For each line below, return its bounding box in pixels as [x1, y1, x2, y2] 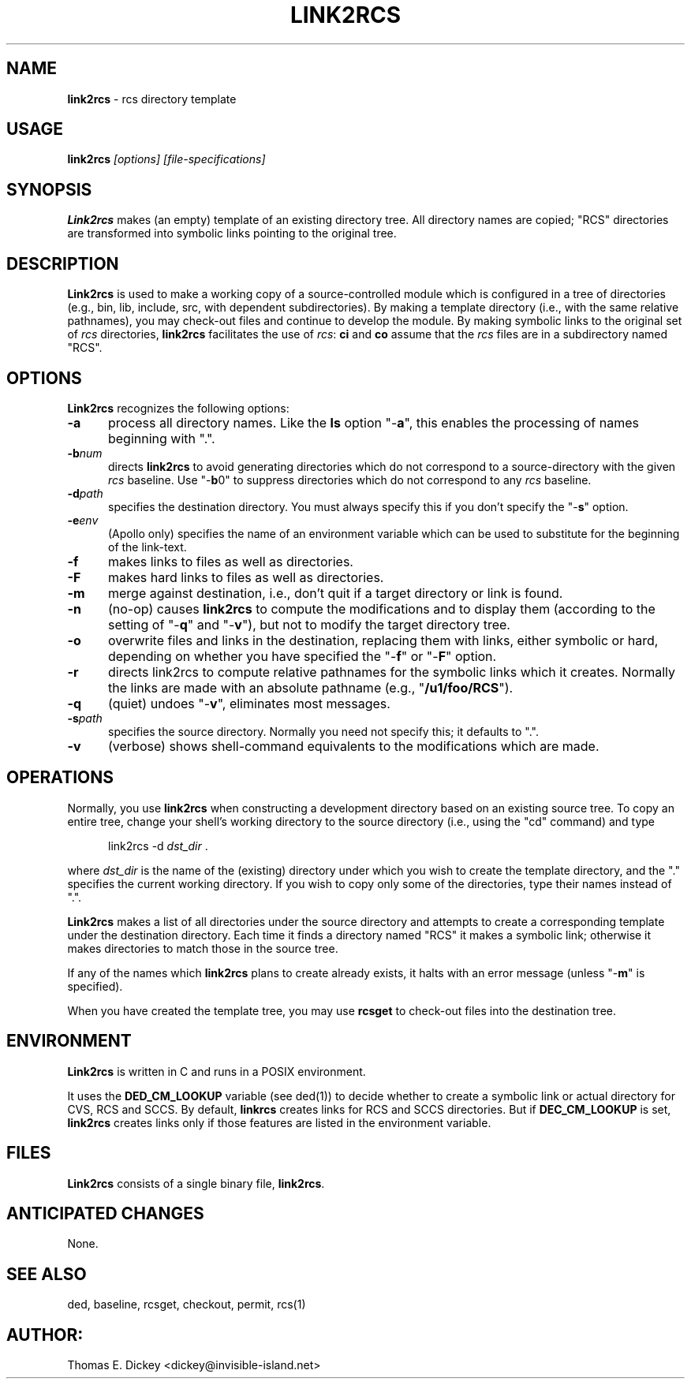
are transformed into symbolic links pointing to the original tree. [67, 226, 397, 241]
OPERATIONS [6, 767, 114, 788]
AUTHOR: [6, 1324, 84, 1345]
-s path [67, 711, 103, 725]
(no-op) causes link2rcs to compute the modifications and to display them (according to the [107, 600, 656, 617]
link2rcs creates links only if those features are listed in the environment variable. [67, 1115, 491, 1129]
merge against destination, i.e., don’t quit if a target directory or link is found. [107, 584, 563, 601]
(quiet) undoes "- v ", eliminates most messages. [107, 695, 390, 711]
